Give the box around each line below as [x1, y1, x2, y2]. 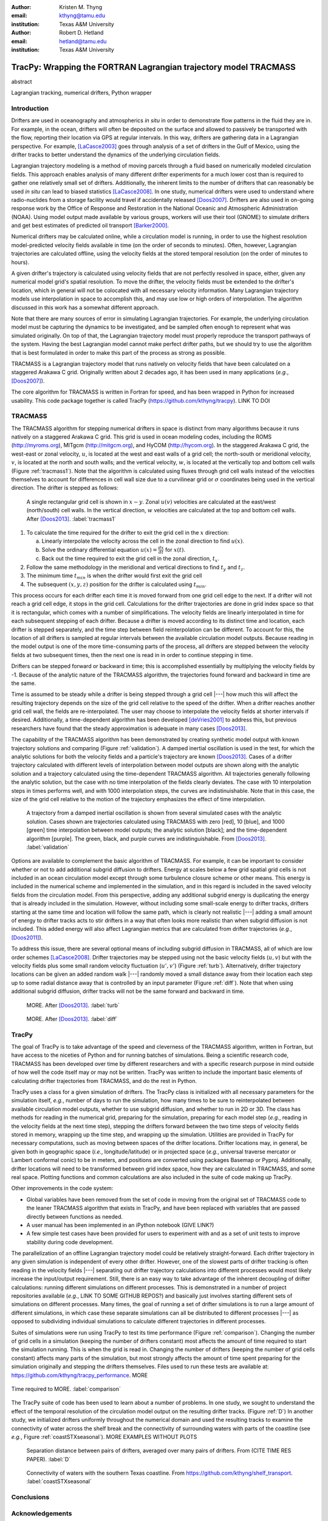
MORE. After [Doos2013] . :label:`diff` [26, 1015, 118, 1022]
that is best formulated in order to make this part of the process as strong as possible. [11, 349, 226, 356]
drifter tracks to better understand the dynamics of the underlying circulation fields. [11, 151, 220, 158]
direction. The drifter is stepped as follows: [11, 484, 118, 492]
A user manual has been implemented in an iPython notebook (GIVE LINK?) [26, 1221, 214, 1228]
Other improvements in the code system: [11, 1185, 114, 1192]
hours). [11, 259, 30, 266]
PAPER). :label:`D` [26, 1455, 71, 1463]
